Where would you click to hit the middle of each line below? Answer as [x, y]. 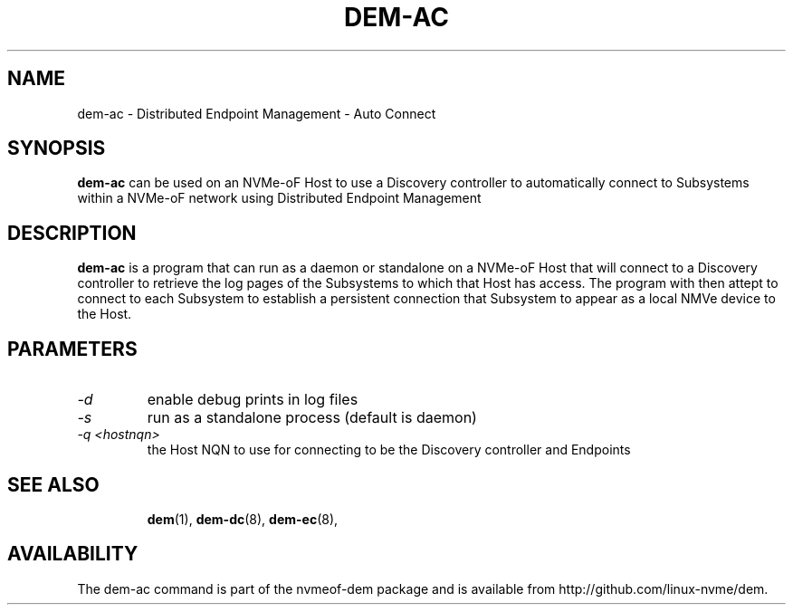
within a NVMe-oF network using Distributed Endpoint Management [279, 198]
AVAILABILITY [73, 554]
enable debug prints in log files [253, 400]
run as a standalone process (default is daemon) [312, 418]
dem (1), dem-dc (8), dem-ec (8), [243, 519]
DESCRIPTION [72, 233]
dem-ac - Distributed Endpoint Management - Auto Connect [257, 113]
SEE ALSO [53, 484]
